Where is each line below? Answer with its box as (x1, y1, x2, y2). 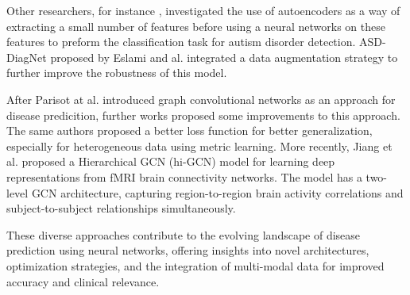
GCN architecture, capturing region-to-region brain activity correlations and (31, 184, 404, 201)
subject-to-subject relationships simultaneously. (6, 200, 236, 216)
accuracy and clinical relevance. (6, 273, 160, 289)
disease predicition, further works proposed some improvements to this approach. (6, 106, 400, 123)
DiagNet (6, 48, 47, 65)
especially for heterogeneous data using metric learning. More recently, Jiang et (6, 137, 393, 154)
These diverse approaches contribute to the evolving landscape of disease (6, 226, 361, 243)
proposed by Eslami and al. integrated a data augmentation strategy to (50, 48, 398, 65)
